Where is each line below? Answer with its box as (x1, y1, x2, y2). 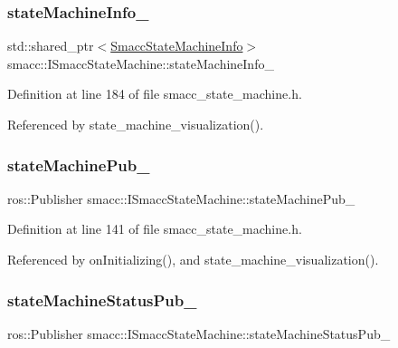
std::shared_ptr (7, 36, 94, 55)
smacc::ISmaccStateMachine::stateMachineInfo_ (7, 53, 274, 72)
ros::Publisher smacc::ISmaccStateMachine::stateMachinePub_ (7, 188, 355, 208)
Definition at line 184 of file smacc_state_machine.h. (7, 84, 302, 103)
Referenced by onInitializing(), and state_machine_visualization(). (7, 250, 379, 268)
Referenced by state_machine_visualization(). (7, 115, 264, 133)
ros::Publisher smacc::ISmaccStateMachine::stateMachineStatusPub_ (7, 324, 391, 343)
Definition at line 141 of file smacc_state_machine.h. (7, 219, 302, 238)
